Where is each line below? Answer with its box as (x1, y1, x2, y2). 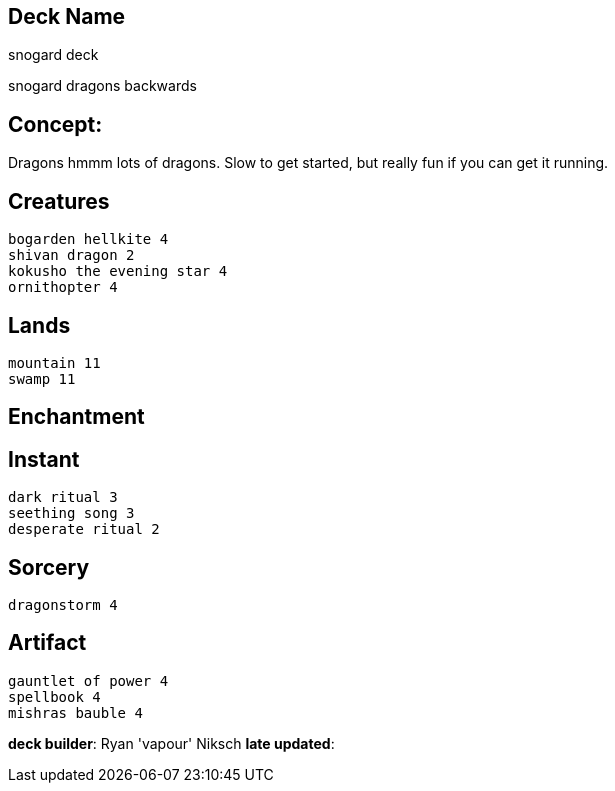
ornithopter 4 (8, 279, 118, 296)
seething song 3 (8, 505, 135, 522)
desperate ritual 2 (8, 521, 160, 538)
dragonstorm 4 (8, 597, 118, 614)
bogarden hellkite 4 (8, 231, 169, 248)
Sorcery (8, 554, 90, 580)
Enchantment (8, 404, 145, 430)
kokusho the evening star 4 (8, 263, 228, 280)
